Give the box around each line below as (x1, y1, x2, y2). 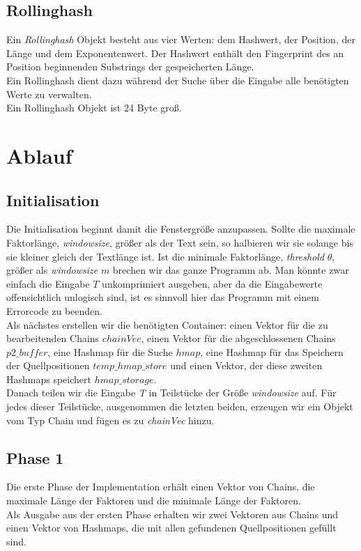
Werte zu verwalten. (6, 86, 92, 101)
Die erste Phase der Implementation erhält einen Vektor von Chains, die (6, 479, 315, 494)
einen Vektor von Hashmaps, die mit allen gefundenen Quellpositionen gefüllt (6, 520, 337, 535)
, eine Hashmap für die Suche (47, 344, 173, 359)
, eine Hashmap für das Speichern (200, 344, 344, 359)
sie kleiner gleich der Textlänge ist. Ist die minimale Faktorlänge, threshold (6, 249, 325, 263)
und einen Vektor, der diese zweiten (170, 358, 323, 373)
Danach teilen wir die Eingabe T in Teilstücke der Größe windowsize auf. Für (6, 385, 337, 400)
